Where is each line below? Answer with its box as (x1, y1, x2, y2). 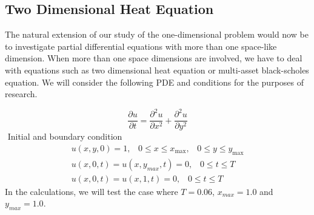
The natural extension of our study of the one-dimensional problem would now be (5, 28, 309, 41)
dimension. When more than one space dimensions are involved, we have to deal (5, 52, 302, 64)
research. (5, 87, 38, 100)
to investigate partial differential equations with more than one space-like (5, 39, 277, 52)
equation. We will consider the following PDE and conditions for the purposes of (5, 75, 304, 88)
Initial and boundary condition (7, 130, 122, 143)
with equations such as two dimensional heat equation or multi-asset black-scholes (5, 63, 309, 76)
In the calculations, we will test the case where (5, 185, 178, 197)
